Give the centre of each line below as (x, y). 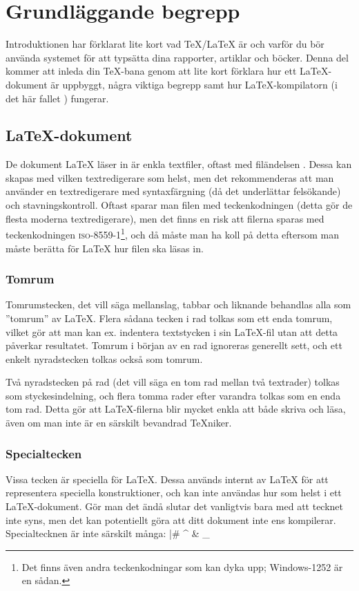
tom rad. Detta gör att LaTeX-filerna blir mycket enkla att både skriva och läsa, (176, 409)
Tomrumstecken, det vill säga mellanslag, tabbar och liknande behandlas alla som (178, 304)
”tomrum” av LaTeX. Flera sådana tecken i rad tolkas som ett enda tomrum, (169, 318)
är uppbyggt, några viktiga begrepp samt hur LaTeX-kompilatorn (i (194, 84)
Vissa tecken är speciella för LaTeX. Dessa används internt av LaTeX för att (167, 479)
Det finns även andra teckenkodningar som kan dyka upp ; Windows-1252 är (182, 566)
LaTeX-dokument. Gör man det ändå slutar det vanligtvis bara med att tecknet (175, 506)
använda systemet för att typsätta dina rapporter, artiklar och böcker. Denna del (177, 57)
